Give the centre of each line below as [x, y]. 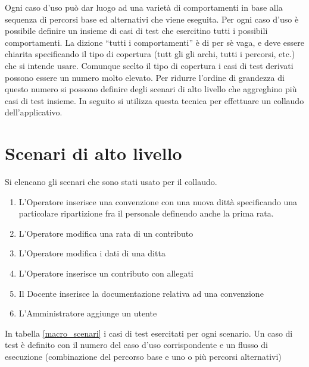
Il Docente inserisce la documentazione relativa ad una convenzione [141, 293]
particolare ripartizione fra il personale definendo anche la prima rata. [146, 213]
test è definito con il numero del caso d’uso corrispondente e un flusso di [136, 345]
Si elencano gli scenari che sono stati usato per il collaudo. [111, 182]
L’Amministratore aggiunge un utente [88, 313]
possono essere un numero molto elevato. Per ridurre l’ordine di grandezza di [145, 77]
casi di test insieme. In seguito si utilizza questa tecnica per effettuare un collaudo [154, 100]
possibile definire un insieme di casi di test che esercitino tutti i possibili [136, 31]
